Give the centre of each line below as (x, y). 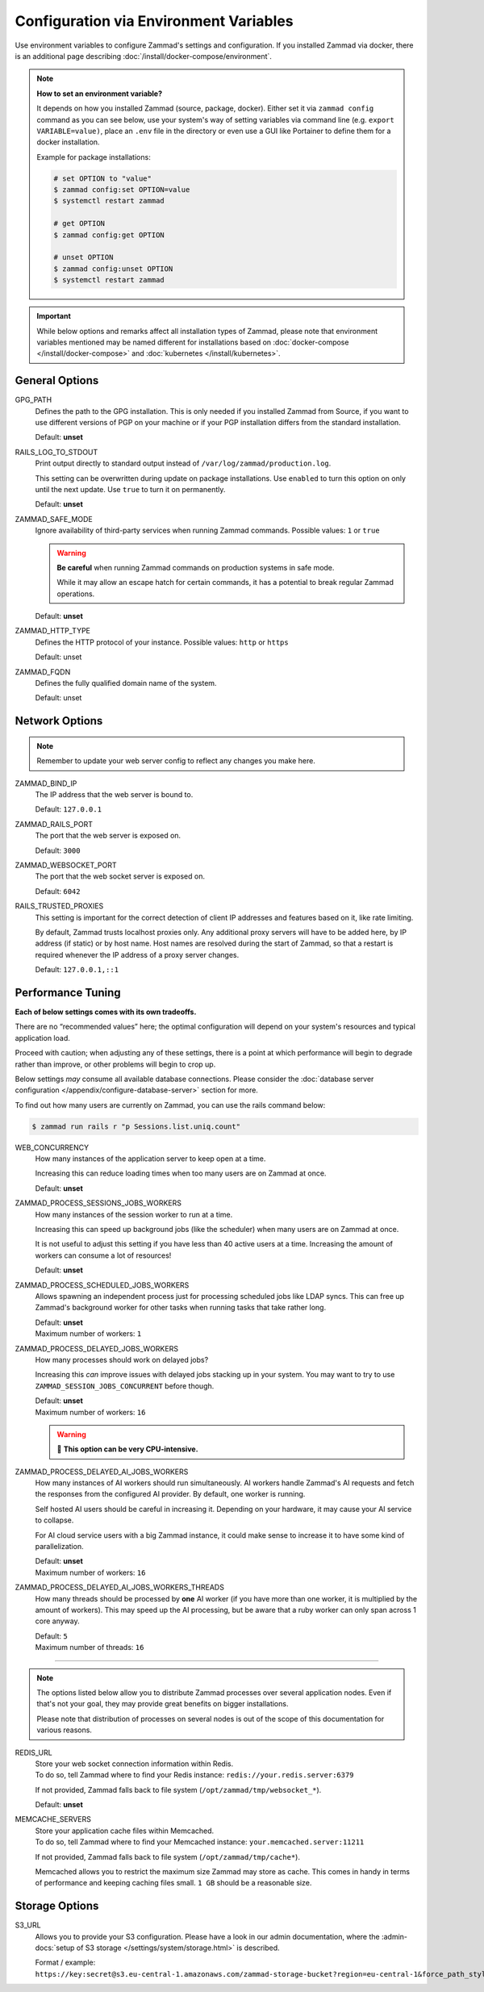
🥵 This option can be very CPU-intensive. (127, 1449)
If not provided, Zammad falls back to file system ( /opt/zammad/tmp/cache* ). (167, 1856)
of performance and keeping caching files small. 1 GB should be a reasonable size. (173, 1883)
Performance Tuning (68, 992)
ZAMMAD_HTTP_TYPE (53, 631)
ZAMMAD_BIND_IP (46, 783)
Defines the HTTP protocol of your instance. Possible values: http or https (162, 642)
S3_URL (28, 1925)
